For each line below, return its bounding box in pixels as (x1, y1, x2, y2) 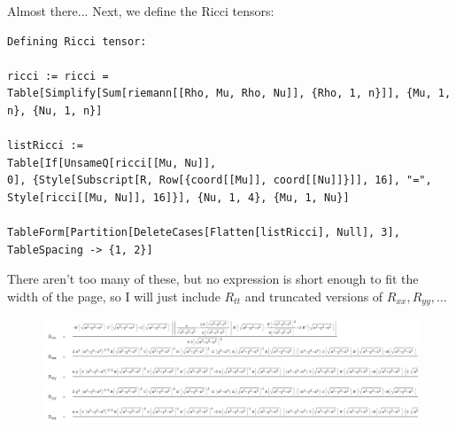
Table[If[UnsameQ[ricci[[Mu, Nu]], (7, 156, 217, 169)
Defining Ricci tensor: (7, 35, 147, 48)
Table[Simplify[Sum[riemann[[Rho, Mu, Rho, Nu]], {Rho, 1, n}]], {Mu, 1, (7, 87, 452, 100)
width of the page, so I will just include (7, 286, 220, 305)
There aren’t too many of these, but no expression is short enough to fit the (7, 270, 419, 288)
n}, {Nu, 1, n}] (7, 104, 103, 117)
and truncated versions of (244, 286, 383, 305)
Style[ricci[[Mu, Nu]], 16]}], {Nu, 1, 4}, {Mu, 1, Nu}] (7, 191, 350, 204)
